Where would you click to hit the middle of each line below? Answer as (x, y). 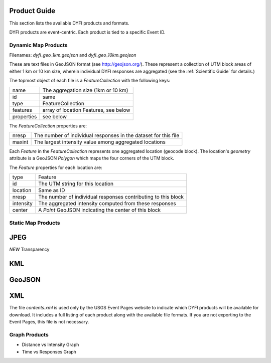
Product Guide (32, 11)
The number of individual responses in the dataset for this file (107, 135)
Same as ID (52, 191)
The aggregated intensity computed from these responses (107, 204)
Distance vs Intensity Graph (50, 345)
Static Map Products (35, 223)
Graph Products (29, 334)
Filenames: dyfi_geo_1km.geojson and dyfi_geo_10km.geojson (73, 55)
